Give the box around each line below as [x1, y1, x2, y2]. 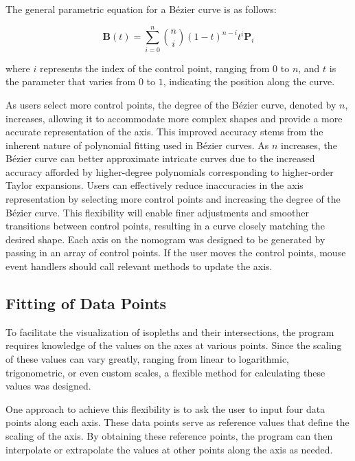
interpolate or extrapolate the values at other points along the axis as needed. [5, 442, 333, 456]
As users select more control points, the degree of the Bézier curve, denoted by [5, 97, 336, 111]
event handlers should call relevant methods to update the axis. [5, 259, 273, 273]
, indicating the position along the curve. [163, 74, 335, 89]
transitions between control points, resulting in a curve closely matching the [5, 218, 325, 233]
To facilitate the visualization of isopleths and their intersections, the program [5, 324, 334, 339]
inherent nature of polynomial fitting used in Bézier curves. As [5, 137, 269, 152]
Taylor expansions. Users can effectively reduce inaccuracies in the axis [5, 178, 304, 192]
